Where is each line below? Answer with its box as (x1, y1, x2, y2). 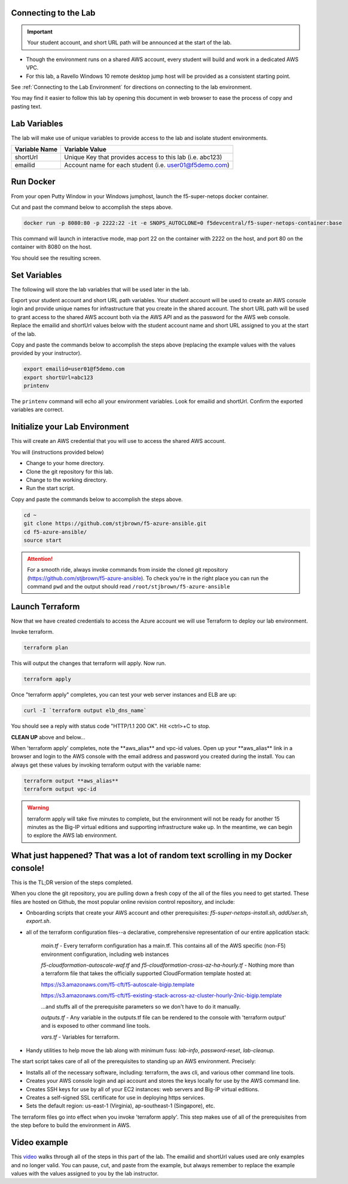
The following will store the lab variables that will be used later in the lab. (11, 286, 190, 293)
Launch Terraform (11, 602, 80, 612)
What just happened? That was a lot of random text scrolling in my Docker (11, 851, 292, 861)
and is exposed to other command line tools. (41, 1022, 151, 1030)
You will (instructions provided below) (11, 448, 104, 456)
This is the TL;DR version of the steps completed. (11, 879, 133, 886)
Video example (11, 1137, 68, 1147)
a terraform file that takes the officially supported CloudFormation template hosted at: (41, 970, 252, 977)
